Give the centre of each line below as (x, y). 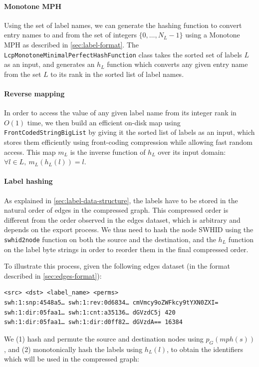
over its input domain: (192, 152)
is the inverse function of (108, 152)
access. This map (30, 152)
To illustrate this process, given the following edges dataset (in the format (117, 266)
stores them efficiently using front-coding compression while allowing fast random (128, 142)
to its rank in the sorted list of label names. (117, 74)
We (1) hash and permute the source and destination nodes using (104, 338)
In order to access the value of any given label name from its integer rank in (120, 113)
